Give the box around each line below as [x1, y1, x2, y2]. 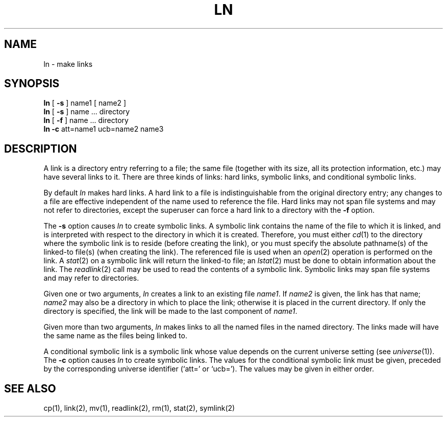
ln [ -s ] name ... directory [43, 107, 130, 116]
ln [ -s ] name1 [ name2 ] [43, 98, 127, 108]
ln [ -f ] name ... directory [43, 116, 129, 125]
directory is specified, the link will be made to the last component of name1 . [43, 307, 297, 316]
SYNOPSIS [4, 77, 60, 90]
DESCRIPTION [4, 142, 77, 155]
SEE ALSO [4, 382, 56, 395]
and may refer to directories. [43, 274, 139, 283]
